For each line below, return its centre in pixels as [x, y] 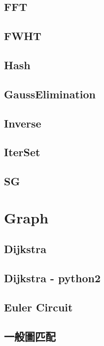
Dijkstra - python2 [52, 278]
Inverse [23, 123]
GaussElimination [50, 94]
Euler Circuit [38, 307]
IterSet [22, 152]
